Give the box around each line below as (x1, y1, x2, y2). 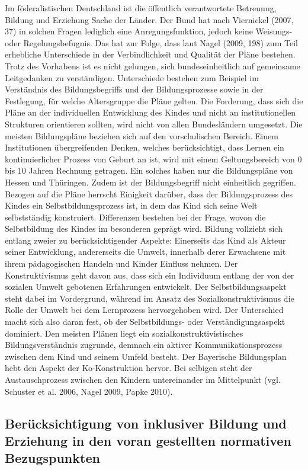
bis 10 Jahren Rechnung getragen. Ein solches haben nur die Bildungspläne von (5, 164, 293, 177)
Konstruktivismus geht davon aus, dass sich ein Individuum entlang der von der (5, 268, 294, 281)
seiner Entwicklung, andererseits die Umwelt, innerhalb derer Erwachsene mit (5, 245, 286, 258)
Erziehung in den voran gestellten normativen (5, 431, 291, 449)
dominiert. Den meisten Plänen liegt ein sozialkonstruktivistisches (5, 327, 243, 339)
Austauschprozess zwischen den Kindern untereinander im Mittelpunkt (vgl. (5, 373, 281, 385)
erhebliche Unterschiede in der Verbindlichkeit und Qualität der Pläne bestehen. (5, 48, 296, 60)
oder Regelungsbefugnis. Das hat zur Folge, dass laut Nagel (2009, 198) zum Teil (5, 36, 298, 49)
